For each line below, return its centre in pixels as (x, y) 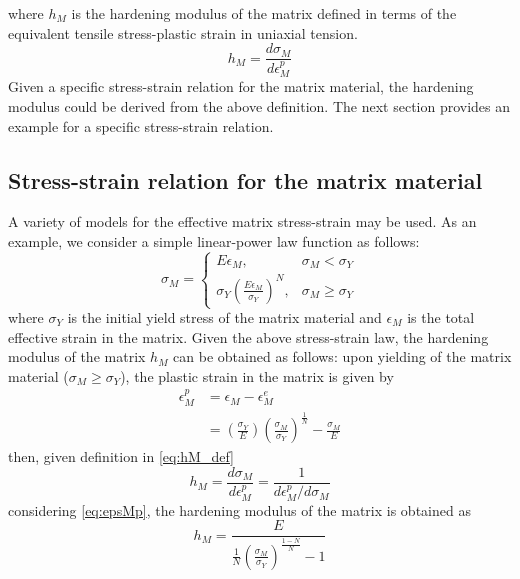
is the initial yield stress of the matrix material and (224, 317)
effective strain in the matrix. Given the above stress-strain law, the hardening (248, 336)
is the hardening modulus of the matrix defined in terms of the (264, 13)
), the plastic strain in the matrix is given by (257, 375)
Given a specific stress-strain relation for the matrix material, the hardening (241, 86)
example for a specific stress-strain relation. (141, 125)
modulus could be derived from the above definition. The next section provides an (259, 105)
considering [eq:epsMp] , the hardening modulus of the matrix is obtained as (239, 509)
